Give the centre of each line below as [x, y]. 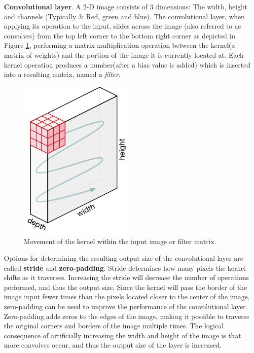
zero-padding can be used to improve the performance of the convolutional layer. [126, 306]
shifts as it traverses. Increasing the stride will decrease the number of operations [127, 277]
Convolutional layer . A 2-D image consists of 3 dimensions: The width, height [126, 6]
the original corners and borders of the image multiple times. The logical [114, 326]
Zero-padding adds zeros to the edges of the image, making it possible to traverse [127, 316]
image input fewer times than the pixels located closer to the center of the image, [127, 297]
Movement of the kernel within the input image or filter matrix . [120, 241]
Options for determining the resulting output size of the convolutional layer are [124, 258]
